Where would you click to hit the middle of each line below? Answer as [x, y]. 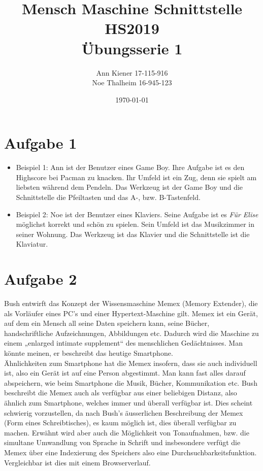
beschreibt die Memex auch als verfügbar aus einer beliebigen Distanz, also [121, 393]
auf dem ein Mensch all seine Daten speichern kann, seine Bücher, [107, 323]
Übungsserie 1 [132, 48]
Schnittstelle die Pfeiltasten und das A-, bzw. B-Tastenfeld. [108, 197]
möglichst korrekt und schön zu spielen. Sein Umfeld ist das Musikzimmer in [135, 224]
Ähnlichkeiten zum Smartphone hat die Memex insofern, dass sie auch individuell [131, 363]
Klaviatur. [32, 244]
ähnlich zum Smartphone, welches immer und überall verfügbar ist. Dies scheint [128, 403]
